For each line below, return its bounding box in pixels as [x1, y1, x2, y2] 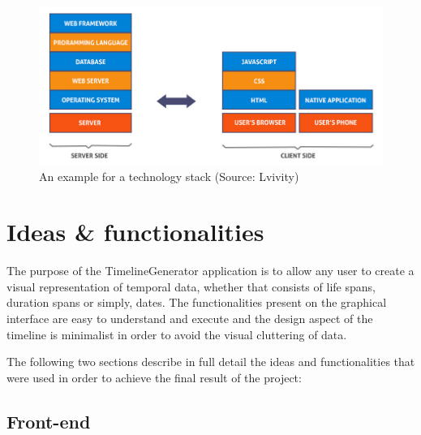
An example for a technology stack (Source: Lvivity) [39, 167, 299, 184]
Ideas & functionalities [6, 215, 264, 248]
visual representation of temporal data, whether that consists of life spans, [6, 278, 376, 295]
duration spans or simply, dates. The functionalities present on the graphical [6, 294, 387, 311]
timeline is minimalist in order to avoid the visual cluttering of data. [6, 325, 347, 342]
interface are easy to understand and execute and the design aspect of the [6, 310, 373, 327]
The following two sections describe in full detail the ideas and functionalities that [6, 353, 415, 370]
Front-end [6, 408, 91, 433]
